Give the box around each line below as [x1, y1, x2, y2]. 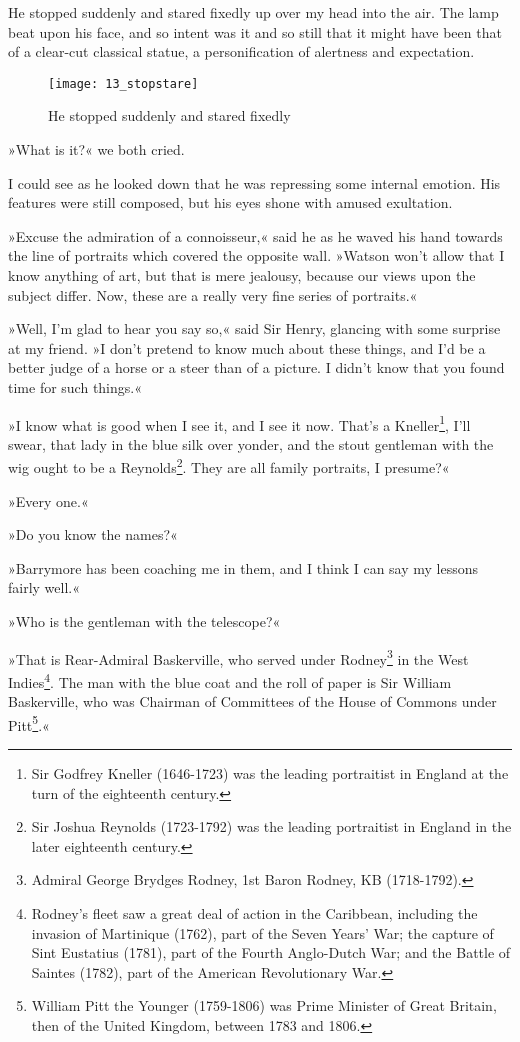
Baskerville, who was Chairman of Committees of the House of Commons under [8, 691, 497, 712]
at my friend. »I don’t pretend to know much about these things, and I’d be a [8, 337, 486, 358]
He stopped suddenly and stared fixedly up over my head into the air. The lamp [8, 2, 499, 22]
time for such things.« [8, 376, 142, 397]
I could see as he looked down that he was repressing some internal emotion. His [8, 172, 501, 193]
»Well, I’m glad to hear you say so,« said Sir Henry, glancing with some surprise [8, 318, 501, 339]
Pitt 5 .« [8, 711, 50, 735]
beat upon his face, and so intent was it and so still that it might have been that [8, 21, 502, 42]
